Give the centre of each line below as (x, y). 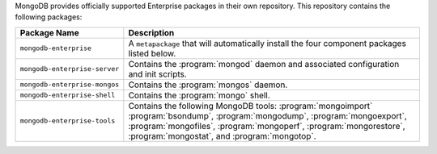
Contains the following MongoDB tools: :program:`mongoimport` (250, 106)
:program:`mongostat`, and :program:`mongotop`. (222, 135)
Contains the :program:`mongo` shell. (199, 95)
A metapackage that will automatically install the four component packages (267, 43)
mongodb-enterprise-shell (68, 96)
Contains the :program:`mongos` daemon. (208, 85)
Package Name (50, 32)
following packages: (49, 17)
